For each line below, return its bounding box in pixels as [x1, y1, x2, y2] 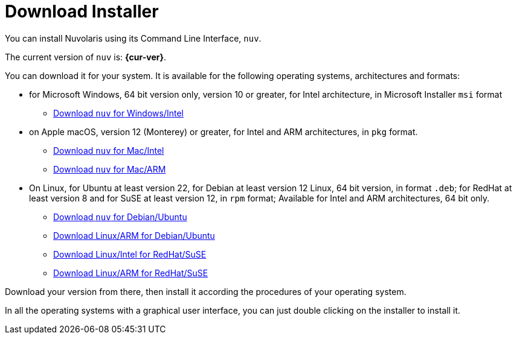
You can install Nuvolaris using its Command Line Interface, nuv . [5, 33, 262, 43]
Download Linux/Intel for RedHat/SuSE [53, 249, 207, 259]
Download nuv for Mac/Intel [53, 145, 164, 156]
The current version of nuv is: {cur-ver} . [5, 51, 167, 62]
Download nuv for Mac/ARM [53, 163, 166, 174]
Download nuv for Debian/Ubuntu [53, 211, 187, 222]
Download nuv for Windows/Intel [53, 107, 184, 118]
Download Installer [5, 1, 159, 22]
